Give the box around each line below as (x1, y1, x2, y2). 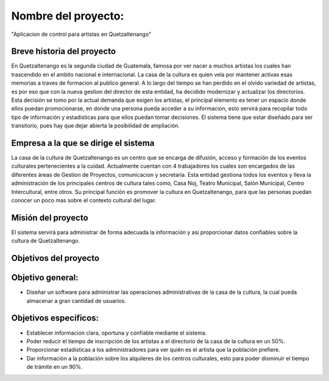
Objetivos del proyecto (11, 253, 100, 263)
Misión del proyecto (11, 212, 88, 223)
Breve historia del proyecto (11, 46, 116, 57)
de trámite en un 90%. (26, 363, 83, 371)
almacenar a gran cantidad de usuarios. (26, 297, 126, 304)
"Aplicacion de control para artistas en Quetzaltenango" (11, 30, 152, 38)
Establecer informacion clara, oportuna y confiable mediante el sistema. (26, 329, 207, 336)
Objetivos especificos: (11, 313, 99, 323)
